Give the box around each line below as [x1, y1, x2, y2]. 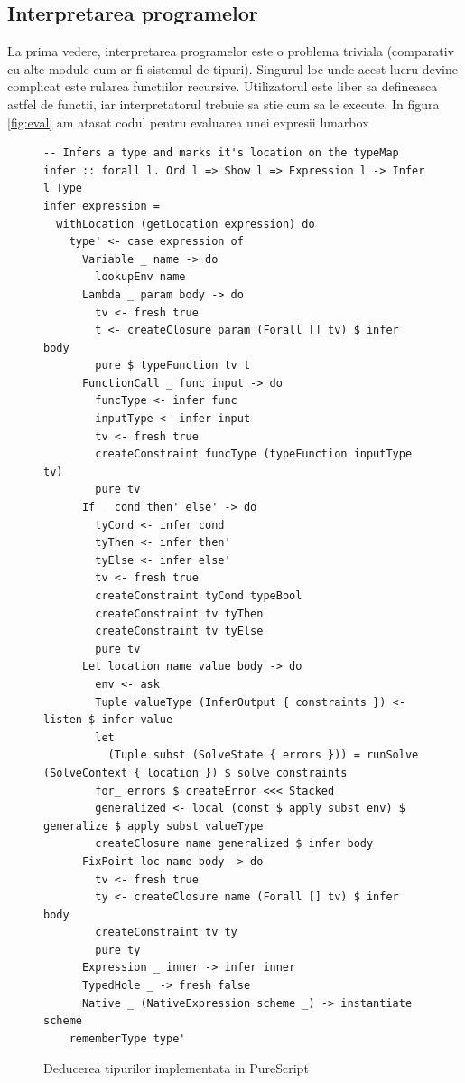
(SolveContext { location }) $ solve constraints [43, 766, 348, 779]
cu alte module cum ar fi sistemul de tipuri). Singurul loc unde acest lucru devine [7, 59, 458, 78]
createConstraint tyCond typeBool [95, 589, 302, 603]
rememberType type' [69, 1031, 186, 1045]
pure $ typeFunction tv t [95, 359, 251, 372]
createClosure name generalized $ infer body [95, 837, 374, 851]
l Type [43, 182, 82, 195]
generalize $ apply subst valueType [43, 819, 264, 833]
